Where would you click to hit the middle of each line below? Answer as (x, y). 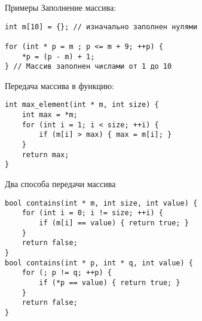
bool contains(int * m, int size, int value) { (101, 203)
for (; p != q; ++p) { (67, 273)
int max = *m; (50, 115)
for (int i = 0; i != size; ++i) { (92, 213)
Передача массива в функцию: (59, 85)
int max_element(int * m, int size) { (82, 105)
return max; (45, 155)
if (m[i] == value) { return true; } (114, 223)
